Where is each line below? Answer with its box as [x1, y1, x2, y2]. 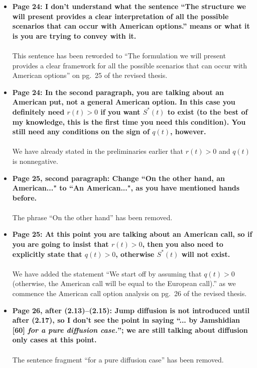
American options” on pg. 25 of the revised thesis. [12, 70, 168, 80]
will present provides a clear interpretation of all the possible [12, 11, 229, 21]
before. [12, 192, 37, 203]
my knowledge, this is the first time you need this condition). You [12, 116, 246, 127]
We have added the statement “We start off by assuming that [12, 268, 202, 279]
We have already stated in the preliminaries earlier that [12, 146, 184, 156]
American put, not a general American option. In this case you [12, 97, 235, 107]
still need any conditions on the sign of [12, 126, 150, 137]
